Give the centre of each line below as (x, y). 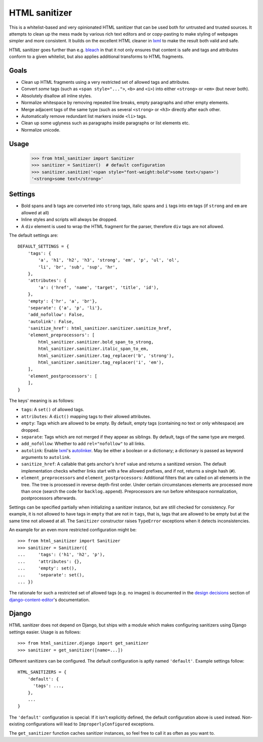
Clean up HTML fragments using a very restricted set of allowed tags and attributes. (105, 82)
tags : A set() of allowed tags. (53, 410)
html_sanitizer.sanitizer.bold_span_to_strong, (96, 342)
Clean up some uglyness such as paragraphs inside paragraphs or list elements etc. (105, 123)
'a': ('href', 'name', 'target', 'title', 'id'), (99, 287)
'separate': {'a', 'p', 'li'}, (65, 308)
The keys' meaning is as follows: (42, 400)
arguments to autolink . (46, 457)
